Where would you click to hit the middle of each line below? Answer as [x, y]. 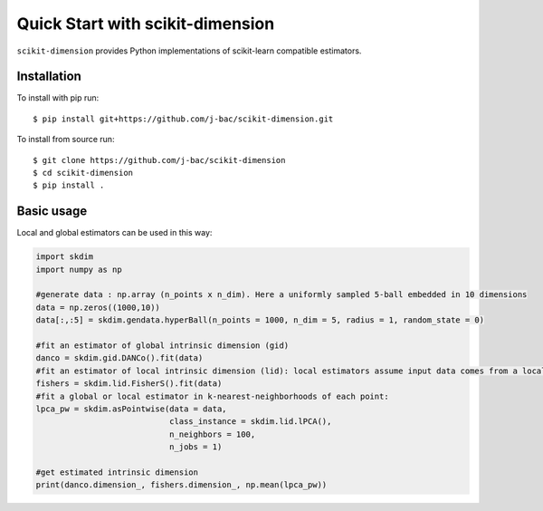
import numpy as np [79, 269]
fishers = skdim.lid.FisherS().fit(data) [129, 384]
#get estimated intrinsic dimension [117, 472]
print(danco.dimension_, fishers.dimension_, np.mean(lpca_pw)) [181, 485]
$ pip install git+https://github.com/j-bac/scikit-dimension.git [183, 119]
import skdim [65, 257]
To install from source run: [66, 140]
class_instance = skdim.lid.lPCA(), [250, 422]
